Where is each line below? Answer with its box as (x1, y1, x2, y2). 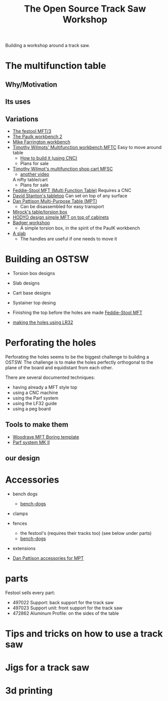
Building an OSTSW (5, 254, 90, 265)
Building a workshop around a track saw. (5, 43, 90, 49)
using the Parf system (12, 395, 59, 401)
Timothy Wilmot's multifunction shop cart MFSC (12, 166, 113, 172)
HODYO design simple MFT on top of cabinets (12, 214, 109, 220)
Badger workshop (12, 219, 50, 225)
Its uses (5, 97, 31, 106)
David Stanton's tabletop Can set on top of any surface (12, 192, 128, 199)
